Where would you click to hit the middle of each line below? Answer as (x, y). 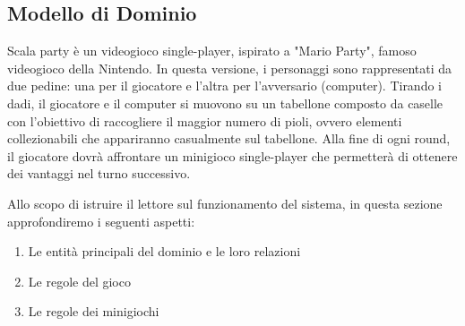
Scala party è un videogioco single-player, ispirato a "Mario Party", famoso (212, 51)
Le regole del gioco (79, 281)
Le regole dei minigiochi (94, 311)
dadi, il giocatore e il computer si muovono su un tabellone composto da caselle (225, 103)
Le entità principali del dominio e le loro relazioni (164, 251)
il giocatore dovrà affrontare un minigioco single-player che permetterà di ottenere (232, 155)
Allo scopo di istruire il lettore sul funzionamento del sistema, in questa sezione (225, 203)
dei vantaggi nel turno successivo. (99, 173)
